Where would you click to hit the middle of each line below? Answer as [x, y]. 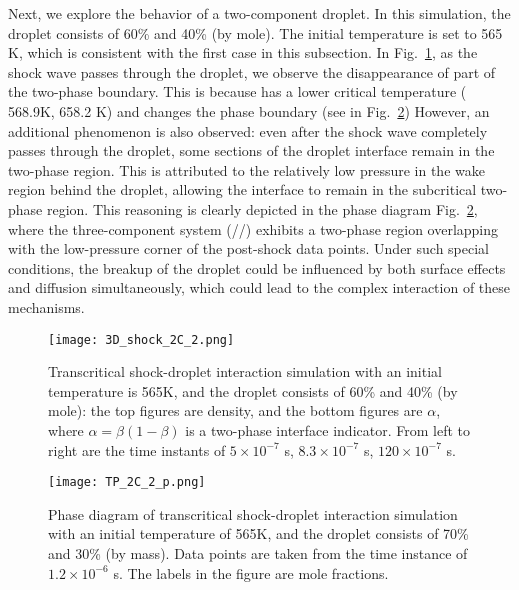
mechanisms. [46, 306]
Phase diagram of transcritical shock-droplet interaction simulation [253, 513]
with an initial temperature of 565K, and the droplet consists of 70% [258, 533]
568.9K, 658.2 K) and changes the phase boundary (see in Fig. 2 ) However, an [249, 110]
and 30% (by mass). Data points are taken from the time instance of [258, 552]
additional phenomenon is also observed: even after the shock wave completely [248, 130]
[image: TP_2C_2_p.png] [127, 482]
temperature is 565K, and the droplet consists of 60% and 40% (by [253, 390]
